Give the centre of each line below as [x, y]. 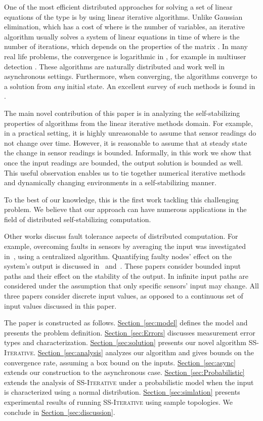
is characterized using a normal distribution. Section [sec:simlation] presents [122, 392]
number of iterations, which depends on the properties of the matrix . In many [126, 46]
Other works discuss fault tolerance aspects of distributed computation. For [121, 236]
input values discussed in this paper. [60, 305]
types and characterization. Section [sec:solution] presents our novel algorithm [125, 342]
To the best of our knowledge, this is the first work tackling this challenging [122, 199]
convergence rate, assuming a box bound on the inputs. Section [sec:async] [120, 362]
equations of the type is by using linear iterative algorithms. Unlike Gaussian [123, 16]
